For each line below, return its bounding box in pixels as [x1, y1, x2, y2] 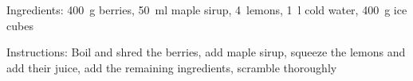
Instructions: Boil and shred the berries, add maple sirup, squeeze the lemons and [6, 44, 406, 60]
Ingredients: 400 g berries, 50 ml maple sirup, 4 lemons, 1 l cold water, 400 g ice [6, 2, 407, 17]
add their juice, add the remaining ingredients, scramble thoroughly [6, 59, 337, 75]
